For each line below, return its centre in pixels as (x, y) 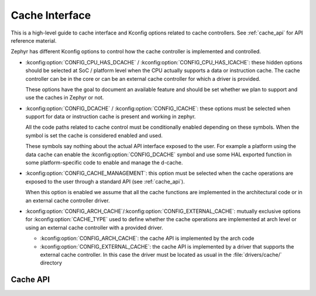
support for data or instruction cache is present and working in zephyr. (111, 116)
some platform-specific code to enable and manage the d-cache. (104, 163)
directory (51, 263)
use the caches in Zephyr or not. (65, 98)
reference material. (34, 40)
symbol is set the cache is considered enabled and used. (94, 135)
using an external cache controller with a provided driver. (94, 228)
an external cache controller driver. (68, 200)
